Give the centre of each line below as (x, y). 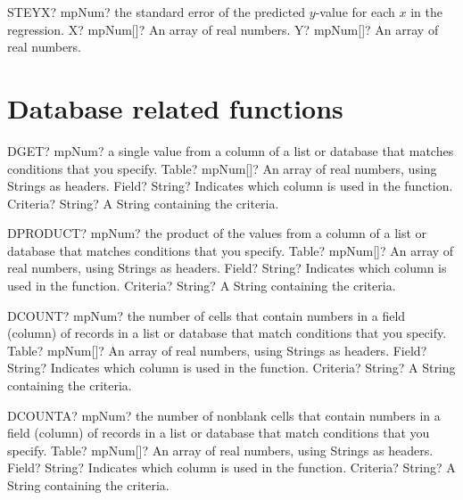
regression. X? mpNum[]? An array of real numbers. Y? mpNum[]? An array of (223, 29)
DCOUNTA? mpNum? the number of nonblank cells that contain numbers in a (224, 415)
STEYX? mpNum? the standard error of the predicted (157, 12)
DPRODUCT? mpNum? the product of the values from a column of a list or (217, 233)
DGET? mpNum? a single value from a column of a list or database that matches (231, 150)
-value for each (355, 12)
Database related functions (175, 107)
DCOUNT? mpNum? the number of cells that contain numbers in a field (207, 315)
